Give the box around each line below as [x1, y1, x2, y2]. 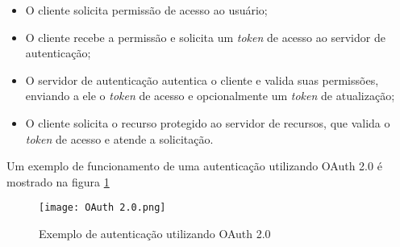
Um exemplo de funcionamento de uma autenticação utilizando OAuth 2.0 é [6, 157, 382, 174]
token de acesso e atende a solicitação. [25, 130, 214, 147]
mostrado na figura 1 [6, 173, 110, 190]
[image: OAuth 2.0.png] [39, 202, 166, 214]
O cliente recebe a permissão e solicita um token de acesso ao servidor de [25, 28, 385, 45]
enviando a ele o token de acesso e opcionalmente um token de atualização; [25, 87, 395, 104]
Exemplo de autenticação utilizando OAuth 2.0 [39, 225, 271, 241]
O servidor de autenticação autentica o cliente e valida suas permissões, [25, 71, 379, 88]
